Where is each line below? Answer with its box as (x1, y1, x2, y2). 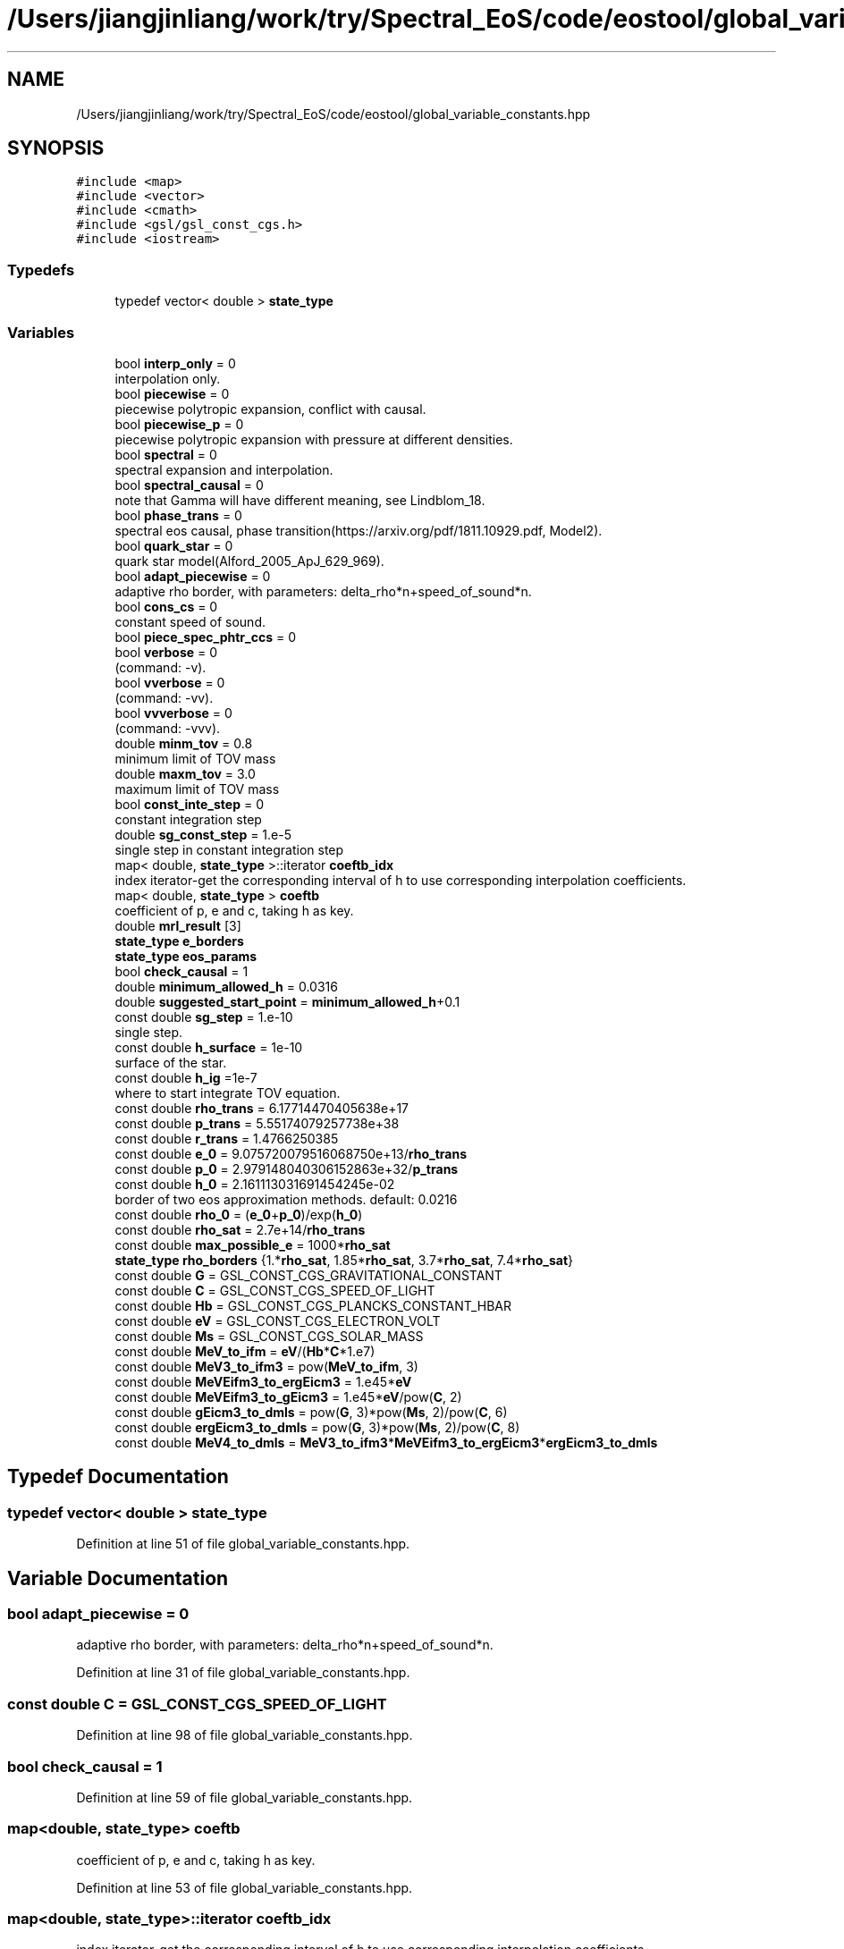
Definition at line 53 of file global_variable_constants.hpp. (76, 1879, 413, 1895)
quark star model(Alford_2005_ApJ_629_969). (114, 553, 384, 569)
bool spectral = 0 (114, 446, 217, 462)
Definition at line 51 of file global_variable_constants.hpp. (76, 1536, 410, 1552)
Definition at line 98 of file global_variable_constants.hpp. (76, 1727, 413, 1743)
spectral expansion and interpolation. (114, 461, 333, 477)
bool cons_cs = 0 (114, 598, 218, 614)
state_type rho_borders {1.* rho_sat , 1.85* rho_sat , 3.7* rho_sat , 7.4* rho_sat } (114, 1252, 574, 1268)
